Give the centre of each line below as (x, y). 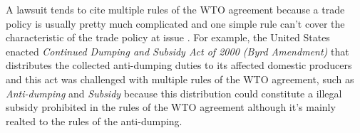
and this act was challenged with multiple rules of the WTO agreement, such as (180, 79)
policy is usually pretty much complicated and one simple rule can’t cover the (175, 23)
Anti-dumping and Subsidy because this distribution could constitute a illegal (174, 93)
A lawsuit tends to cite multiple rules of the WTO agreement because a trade (175, 9)
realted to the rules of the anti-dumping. (94, 121)
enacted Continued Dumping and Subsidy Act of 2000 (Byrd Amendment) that (178, 51)
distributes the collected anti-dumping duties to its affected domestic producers (179, 65)
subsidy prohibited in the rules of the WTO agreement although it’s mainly (171, 107)
